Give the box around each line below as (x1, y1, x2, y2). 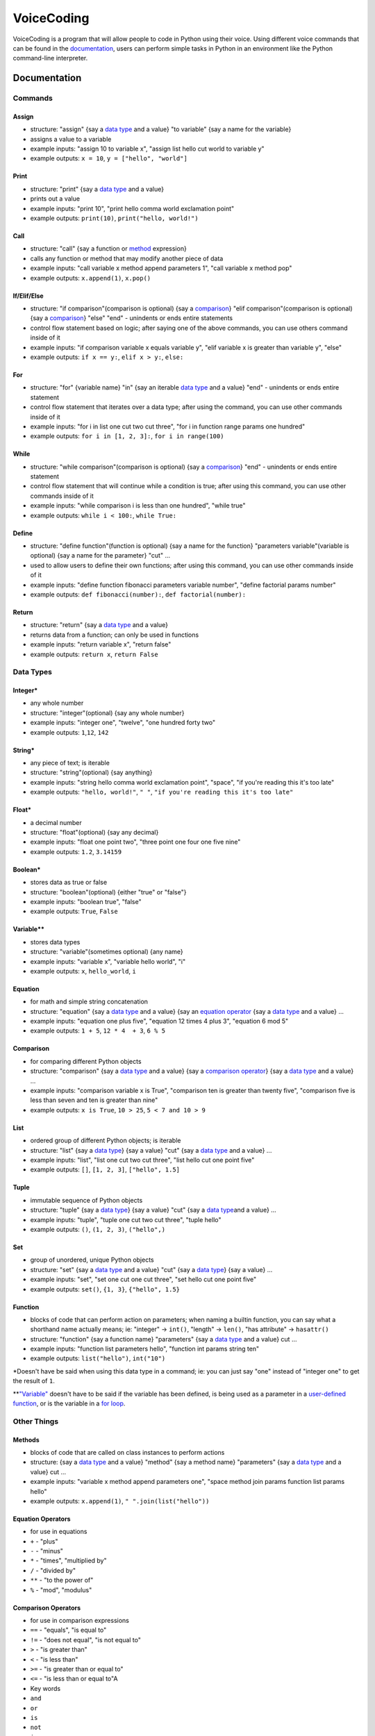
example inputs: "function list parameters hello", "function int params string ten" (30, 1344, 260, 1353)
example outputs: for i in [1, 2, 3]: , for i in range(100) (30, 432, 224, 440)
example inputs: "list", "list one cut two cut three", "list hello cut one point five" (30, 1155, 255, 1164)
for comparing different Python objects (30, 1057, 142, 1065)
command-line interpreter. (12, 54, 88, 62)
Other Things (12, 1417, 59, 1426)
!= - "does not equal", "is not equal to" (30, 1635, 142, 1644)
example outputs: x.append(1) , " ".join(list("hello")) (30, 1496, 210, 1505)
